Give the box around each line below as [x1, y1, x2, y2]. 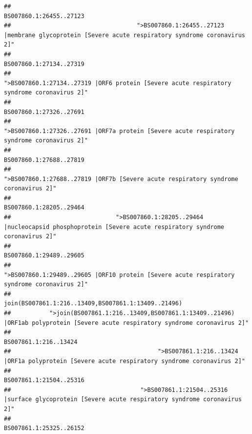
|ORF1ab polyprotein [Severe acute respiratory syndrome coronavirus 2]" [4, 319, 249, 326]
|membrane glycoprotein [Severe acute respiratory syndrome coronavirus [4, 31, 245, 39]
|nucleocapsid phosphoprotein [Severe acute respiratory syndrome [4, 223, 225, 230]
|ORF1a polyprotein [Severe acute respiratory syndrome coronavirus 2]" [4, 357, 245, 365]
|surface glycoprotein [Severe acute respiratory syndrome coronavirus [4, 396, 242, 403]
